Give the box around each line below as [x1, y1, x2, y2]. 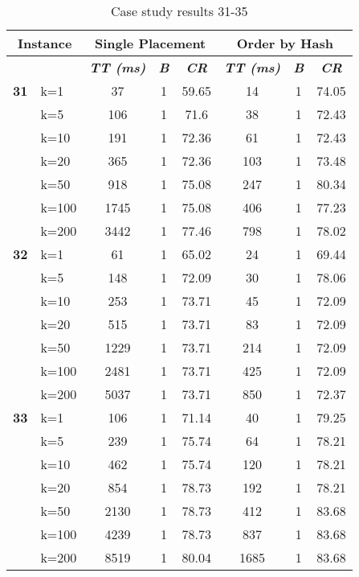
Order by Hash [236, 34, 333, 52]
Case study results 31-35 [111, 2, 248, 20]
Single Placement [95, 34, 206, 52]
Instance [17, 34, 72, 52]
